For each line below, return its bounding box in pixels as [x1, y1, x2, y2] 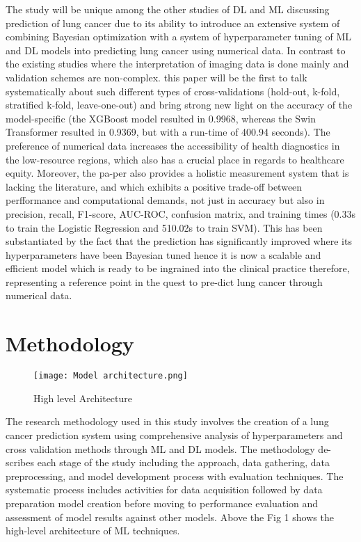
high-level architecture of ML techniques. [6, 523, 180, 538]
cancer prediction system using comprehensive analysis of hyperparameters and [6, 428, 343, 443]
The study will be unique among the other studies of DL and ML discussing [6, 2, 330, 16]
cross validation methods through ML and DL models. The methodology [6, 441, 315, 456]
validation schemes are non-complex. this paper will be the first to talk [6, 70, 307, 84]
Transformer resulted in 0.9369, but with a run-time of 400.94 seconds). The [6, 125, 330, 139]
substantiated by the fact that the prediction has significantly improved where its [6, 234, 352, 248]
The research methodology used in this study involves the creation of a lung [6, 414, 329, 429]
